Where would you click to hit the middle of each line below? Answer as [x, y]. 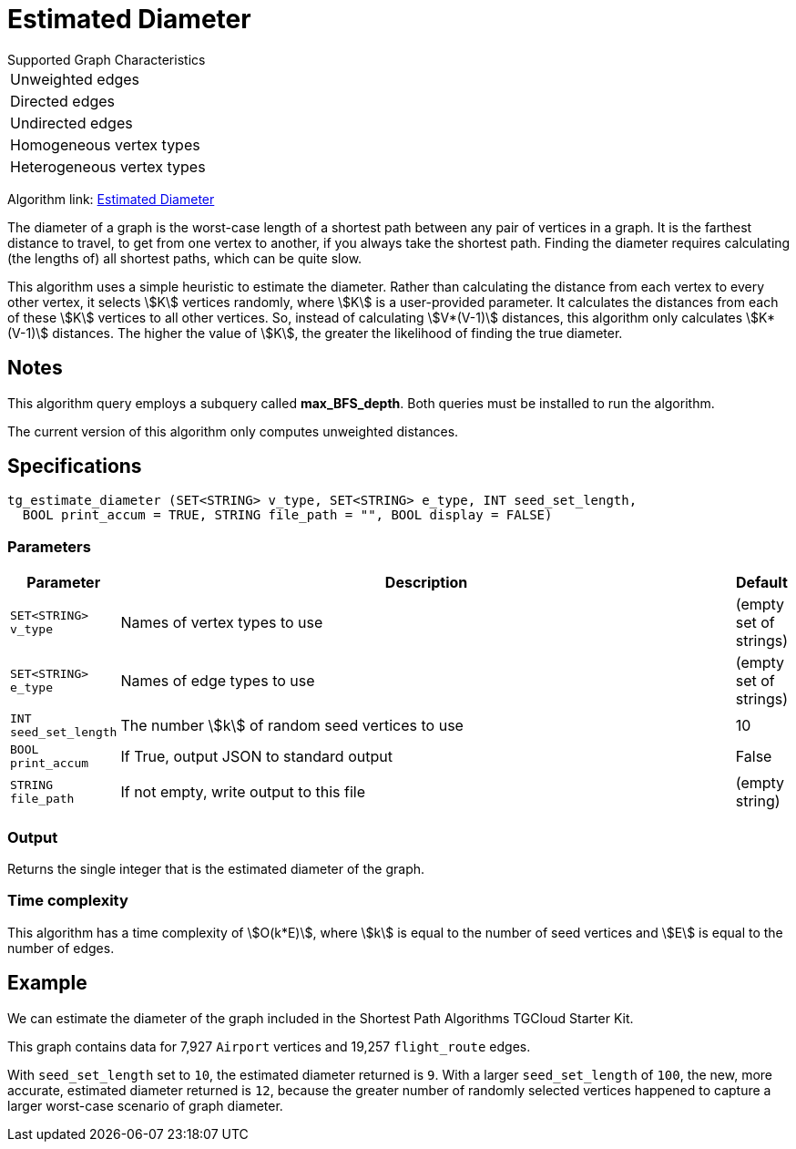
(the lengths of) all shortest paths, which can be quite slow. [185, 258]
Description [426, 583]
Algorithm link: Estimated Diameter [111, 199]
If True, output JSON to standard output [256, 757]
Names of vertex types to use [222, 623]
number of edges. [61, 948]
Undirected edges [71, 123]
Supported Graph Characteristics [107, 59]
